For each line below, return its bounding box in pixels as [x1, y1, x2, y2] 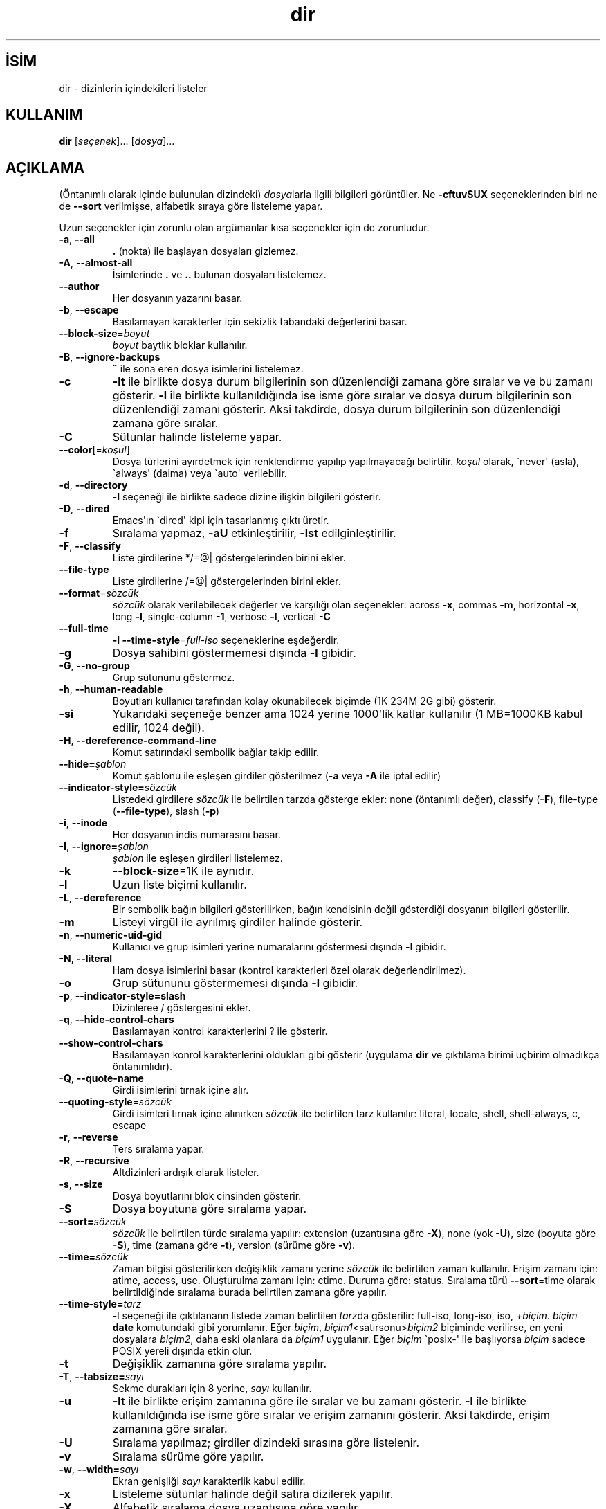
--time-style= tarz [59, 1298, 142, 1310]
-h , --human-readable [59, 683, 163, 696]
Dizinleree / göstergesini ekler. [112, 1002, 251, 1014]
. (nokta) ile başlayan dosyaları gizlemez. [112, 245, 299, 257]
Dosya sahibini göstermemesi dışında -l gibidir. [112, 646, 356, 660]
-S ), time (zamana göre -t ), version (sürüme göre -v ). [112, 1239, 356, 1252]
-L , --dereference [59, 892, 142, 904]
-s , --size [59, 1178, 103, 1191]
